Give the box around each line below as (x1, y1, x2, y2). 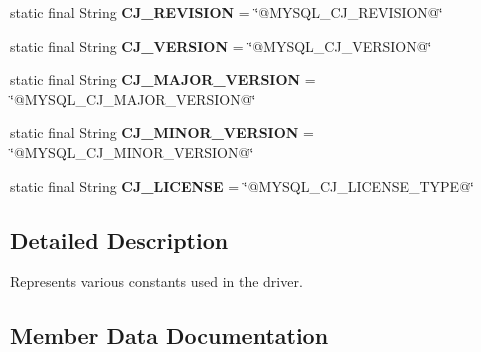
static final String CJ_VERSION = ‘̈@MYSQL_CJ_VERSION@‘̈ (10, 35, 432, 56)
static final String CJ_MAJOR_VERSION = (10, 69, 316, 90)
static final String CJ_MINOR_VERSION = (10, 122, 314, 143)
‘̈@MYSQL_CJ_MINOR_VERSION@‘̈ (10, 141, 254, 162)
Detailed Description (10, 224, 229, 255)
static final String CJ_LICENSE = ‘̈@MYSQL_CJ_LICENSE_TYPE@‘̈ (10, 175, 474, 196)
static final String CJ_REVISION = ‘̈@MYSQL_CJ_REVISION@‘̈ (10, 2, 443, 22)
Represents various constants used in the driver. (10, 271, 303, 292)
